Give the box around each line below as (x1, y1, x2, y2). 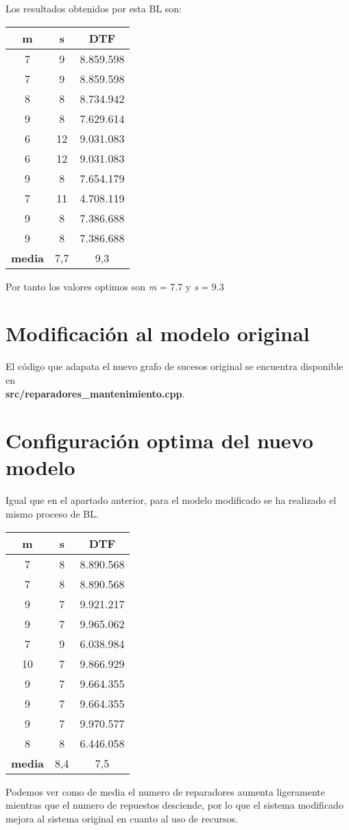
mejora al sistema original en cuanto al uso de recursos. (5, 811, 238, 825)
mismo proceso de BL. (5, 507, 99, 520)
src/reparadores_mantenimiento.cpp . (5, 386, 185, 400)
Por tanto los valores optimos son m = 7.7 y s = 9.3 (5, 279, 224, 293)
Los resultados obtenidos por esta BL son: (5, 1, 182, 15)
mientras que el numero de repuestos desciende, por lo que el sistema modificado (5, 798, 344, 812)
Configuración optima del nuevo (5, 426, 313, 454)
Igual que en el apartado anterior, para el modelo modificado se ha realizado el (5, 493, 337, 507)
